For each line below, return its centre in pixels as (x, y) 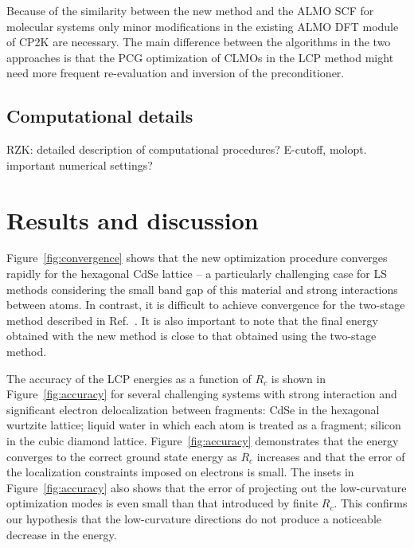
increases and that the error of (331, 456)
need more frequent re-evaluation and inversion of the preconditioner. (176, 73)
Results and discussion (133, 219)
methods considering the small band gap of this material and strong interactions (202, 289)
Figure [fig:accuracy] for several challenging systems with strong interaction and (202, 394)
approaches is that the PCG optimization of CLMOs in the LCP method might (200, 57)
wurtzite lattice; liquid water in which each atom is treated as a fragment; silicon (204, 425)
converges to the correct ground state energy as (122, 456)
